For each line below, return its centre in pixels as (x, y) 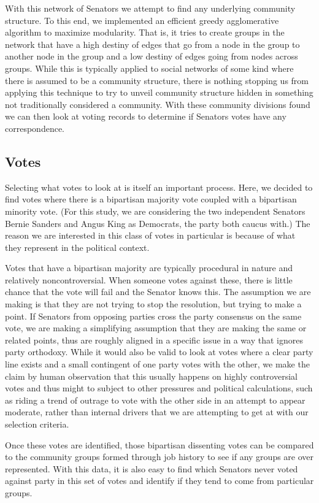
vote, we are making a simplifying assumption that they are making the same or (156, 328)
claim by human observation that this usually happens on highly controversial (151, 376)
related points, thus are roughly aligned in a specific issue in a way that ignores (154, 340)
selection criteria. (37, 424)
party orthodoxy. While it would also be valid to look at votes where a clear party (159, 352)
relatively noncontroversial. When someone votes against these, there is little (149, 279)
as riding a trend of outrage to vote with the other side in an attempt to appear (155, 400)
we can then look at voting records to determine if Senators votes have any (146, 116)
